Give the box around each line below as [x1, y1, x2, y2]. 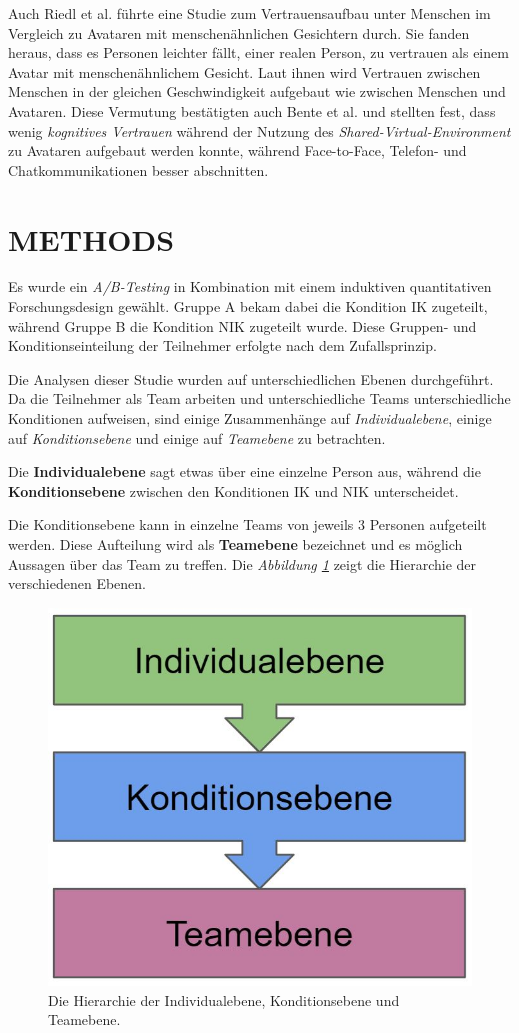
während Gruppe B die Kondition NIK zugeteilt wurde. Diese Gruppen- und [8, 315, 477, 336]
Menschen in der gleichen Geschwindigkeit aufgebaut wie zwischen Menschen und [8, 81, 506, 102]
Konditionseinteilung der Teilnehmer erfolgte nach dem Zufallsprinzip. [8, 335, 437, 356]
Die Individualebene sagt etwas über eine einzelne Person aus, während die [8, 461, 481, 482]
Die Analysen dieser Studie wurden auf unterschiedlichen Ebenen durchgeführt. [8, 368, 494, 389]
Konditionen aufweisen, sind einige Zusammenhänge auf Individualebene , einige [8, 408, 492, 429]
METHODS [8, 218, 175, 259]
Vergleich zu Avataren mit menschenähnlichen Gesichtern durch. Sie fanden [8, 22, 470, 43]
